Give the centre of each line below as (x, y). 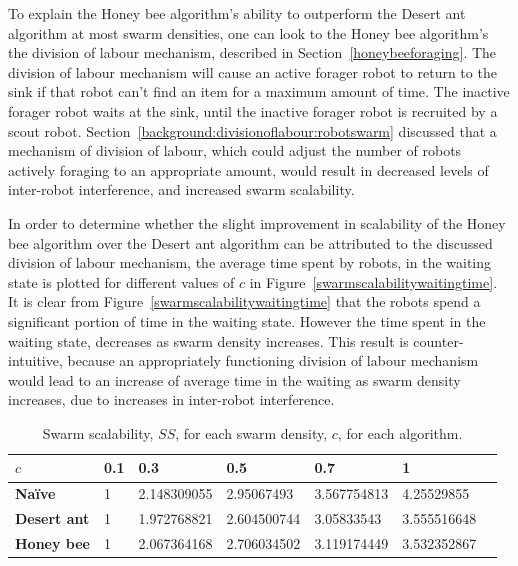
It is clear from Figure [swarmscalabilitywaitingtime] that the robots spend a (244, 301)
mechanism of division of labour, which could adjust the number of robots (235, 150)
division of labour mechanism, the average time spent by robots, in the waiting (250, 262)
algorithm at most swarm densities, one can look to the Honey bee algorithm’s (248, 32)
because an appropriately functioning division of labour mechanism (273, 360)
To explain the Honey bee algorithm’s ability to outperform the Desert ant (237, 13)
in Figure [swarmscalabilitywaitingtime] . (373, 281)
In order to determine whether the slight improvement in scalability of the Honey (257, 222)
